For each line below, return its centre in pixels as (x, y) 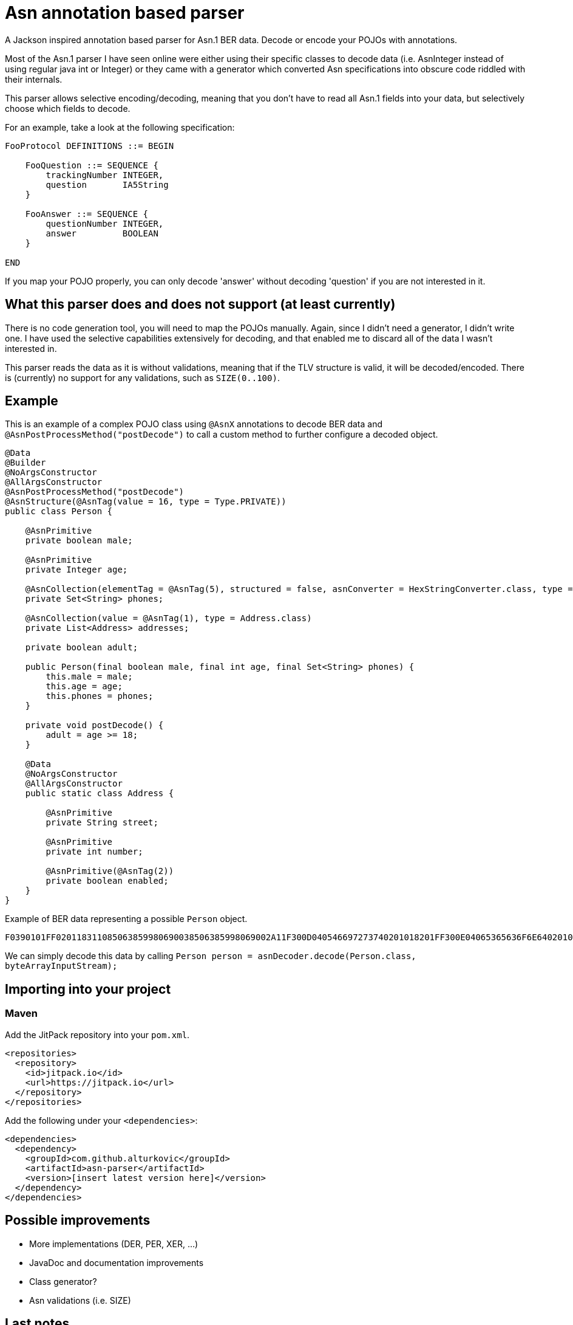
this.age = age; (84, 687)
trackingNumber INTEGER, (105, 175)
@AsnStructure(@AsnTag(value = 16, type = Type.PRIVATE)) (146, 502)
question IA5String (107, 184)
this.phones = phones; (100, 696)
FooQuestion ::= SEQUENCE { (92, 165)
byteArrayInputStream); (61, 966)
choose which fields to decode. (68, 108)
